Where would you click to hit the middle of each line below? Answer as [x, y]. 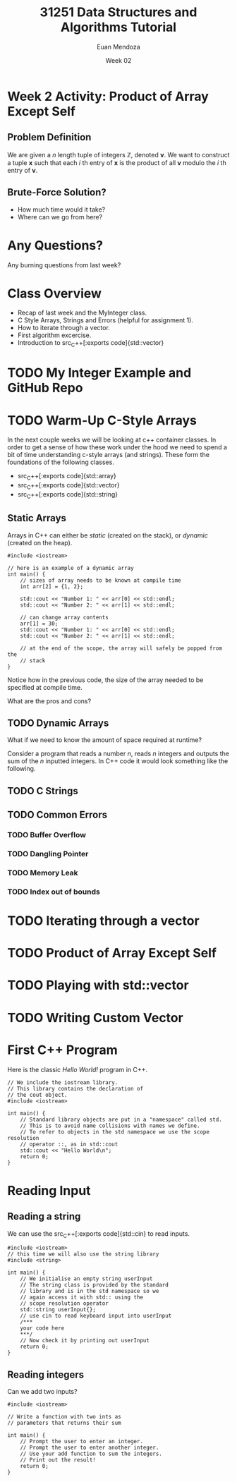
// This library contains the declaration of [75, 1088]
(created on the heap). [40, 542]
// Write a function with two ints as [64, 1417]
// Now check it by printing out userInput [85, 1341]
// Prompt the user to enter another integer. [90, 1448]
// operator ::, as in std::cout [69, 1144]
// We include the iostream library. [63, 1082]
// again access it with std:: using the [81, 1298]
